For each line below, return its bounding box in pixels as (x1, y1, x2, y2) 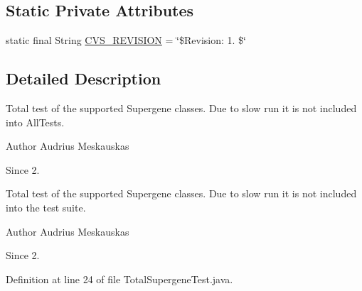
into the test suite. (6, 199, 86, 214)
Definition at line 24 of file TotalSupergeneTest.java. (6, 271, 233, 286)
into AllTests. (6, 114, 65, 129)
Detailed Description (6, 67, 161, 89)
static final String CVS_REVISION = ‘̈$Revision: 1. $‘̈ (6, 33, 246, 48)
